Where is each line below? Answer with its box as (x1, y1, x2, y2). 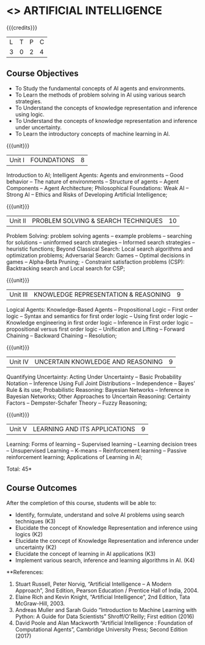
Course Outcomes (6, 483, 77, 493)
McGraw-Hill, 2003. (15, 600, 65, 607)
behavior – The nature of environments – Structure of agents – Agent (6, 178, 179, 185)
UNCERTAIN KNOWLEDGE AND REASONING (34, 357, 163, 366)
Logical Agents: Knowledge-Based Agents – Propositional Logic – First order (6, 306, 198, 313)
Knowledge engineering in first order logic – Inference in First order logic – (6, 319, 193, 326)
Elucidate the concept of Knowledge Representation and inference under (15, 537, 199, 544)
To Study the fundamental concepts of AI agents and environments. (15, 84, 186, 92)
